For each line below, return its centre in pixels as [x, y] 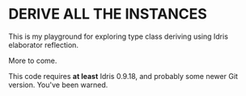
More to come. [33, 61]
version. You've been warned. [58, 85]
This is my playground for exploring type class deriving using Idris [119, 36]
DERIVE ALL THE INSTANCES [108, 14]
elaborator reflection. [44, 44]
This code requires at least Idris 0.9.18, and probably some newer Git [123, 76]
